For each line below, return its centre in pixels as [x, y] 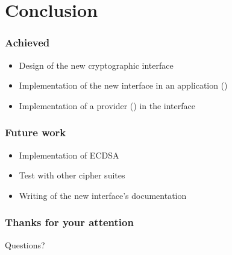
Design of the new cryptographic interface [96, 65]
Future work [36, 132]
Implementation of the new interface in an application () [123, 85]
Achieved [27, 42]
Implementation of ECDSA [69, 155]
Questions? [25, 244]
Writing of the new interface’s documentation [103, 195]
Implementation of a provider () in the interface [107, 105]
